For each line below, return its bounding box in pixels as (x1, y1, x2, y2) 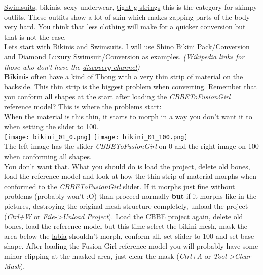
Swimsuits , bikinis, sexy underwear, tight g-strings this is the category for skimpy (4, 2, 257, 12)
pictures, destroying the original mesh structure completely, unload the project (4, 200, 248, 211)
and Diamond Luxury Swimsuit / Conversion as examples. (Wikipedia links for (4, 51, 245, 62)
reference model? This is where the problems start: (4, 101, 162, 111)
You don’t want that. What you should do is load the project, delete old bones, (4, 161, 250, 171)
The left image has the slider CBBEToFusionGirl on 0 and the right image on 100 (4, 141, 259, 151)
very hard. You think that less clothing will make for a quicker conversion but (4, 21, 246, 32)
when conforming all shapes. (4, 150, 92, 161)
